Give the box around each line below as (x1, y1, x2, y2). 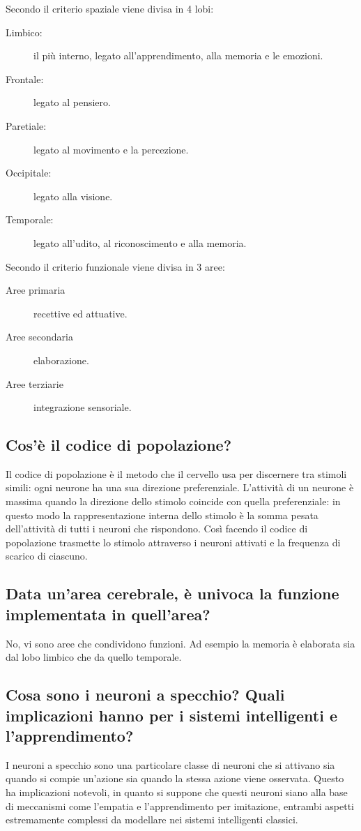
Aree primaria (6, 283, 66, 297)
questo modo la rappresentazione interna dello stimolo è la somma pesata (6, 507, 318, 522)
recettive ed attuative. (33, 306, 128, 320)
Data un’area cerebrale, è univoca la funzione (6, 583, 339, 604)
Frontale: (6, 71, 44, 86)
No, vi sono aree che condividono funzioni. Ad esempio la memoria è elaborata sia (6, 636, 355, 650)
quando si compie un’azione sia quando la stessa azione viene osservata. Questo (6, 771, 344, 786)
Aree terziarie (6, 376, 63, 391)
